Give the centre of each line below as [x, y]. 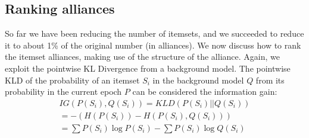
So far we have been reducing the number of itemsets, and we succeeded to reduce [154, 33]
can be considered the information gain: [205, 92]
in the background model [198, 80]
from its [270, 80]
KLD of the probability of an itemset [72, 80]
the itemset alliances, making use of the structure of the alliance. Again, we [142, 57]
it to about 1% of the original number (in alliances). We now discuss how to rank [153, 45]
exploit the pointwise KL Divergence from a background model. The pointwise [148, 68]
